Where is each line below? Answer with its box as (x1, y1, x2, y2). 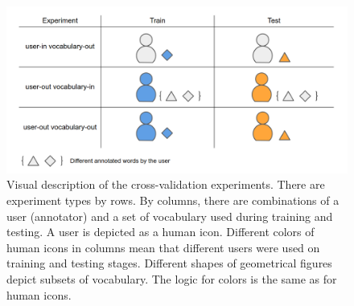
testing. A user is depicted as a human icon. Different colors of (6, 223, 315, 240)
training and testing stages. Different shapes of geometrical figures (6, 255, 332, 271)
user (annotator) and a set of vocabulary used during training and (6, 207, 333, 224)
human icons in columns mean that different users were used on (6, 239, 320, 255)
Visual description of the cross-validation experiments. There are (6, 176, 325, 193)
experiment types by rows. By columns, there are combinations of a (6, 192, 340, 209)
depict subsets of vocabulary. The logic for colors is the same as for (6, 271, 337, 288)
